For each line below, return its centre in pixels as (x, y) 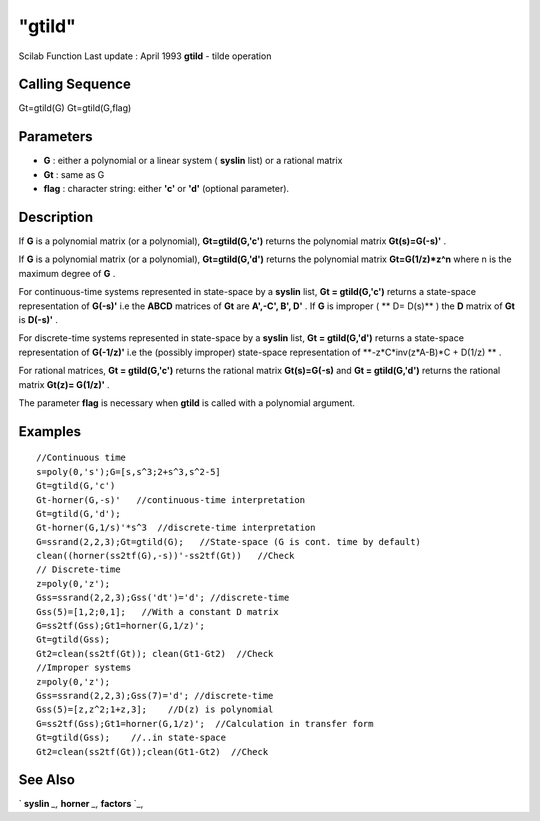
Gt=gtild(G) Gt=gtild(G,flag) (75, 108)
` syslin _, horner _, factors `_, (81, 804)
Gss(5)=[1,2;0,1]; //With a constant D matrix (157, 611)
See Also (46, 780)
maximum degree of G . (67, 273)
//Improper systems (84, 668)
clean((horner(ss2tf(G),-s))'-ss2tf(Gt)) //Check (165, 556)
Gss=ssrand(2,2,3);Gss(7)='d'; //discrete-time (155, 695)
